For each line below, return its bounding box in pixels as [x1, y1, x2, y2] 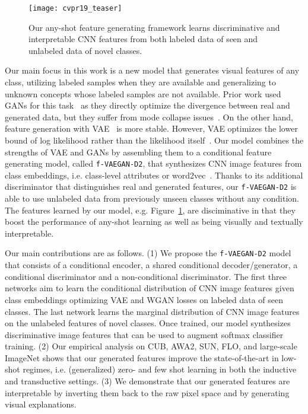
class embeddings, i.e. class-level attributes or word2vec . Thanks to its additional [5, 168, 303, 181]
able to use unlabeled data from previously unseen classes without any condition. [5, 192, 300, 205]
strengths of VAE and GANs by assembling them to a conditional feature [5, 145, 272, 158]
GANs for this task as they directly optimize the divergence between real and [5, 99, 290, 112]
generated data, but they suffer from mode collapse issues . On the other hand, [5, 110, 293, 123]
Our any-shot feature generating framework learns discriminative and [28, 21, 280, 33]
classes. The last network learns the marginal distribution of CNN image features [5, 305, 300, 317]
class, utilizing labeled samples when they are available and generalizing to [5, 76, 276, 88]
